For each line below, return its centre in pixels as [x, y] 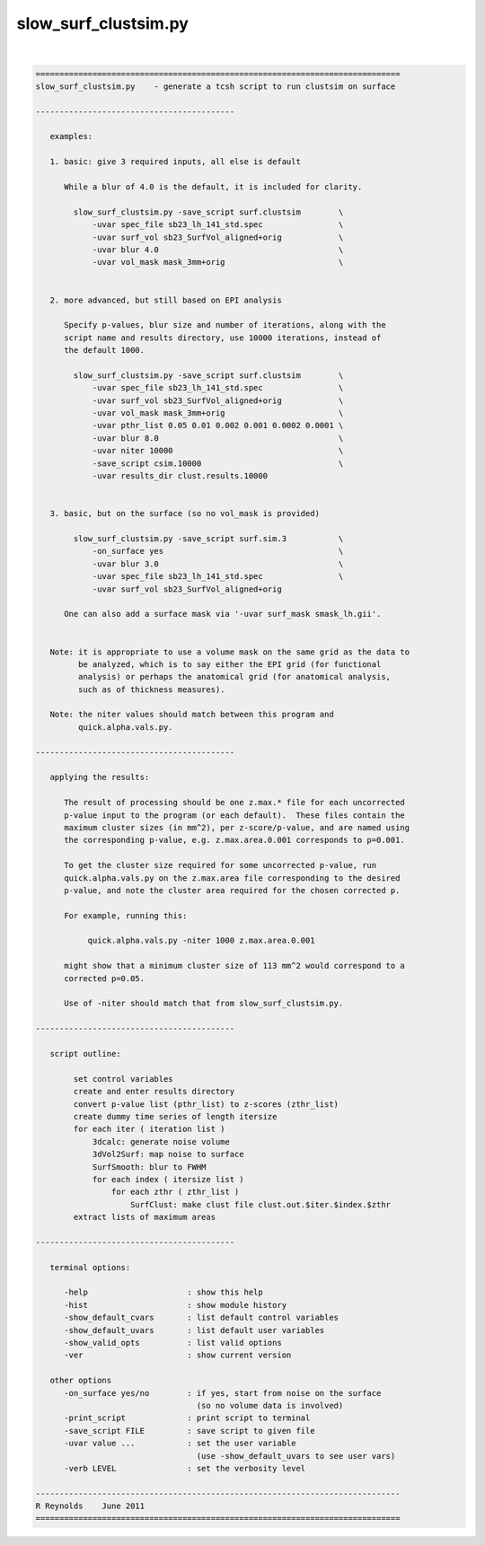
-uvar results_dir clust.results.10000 [180, 476]
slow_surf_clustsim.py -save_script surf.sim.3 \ [208, 538]
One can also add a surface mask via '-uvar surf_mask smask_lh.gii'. [223, 614]
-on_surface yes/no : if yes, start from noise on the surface [223, 1393]
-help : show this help [164, 1292]
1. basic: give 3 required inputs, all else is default [175, 162]
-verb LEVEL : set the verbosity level [185, 1468]
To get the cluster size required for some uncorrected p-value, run [220, 865]
